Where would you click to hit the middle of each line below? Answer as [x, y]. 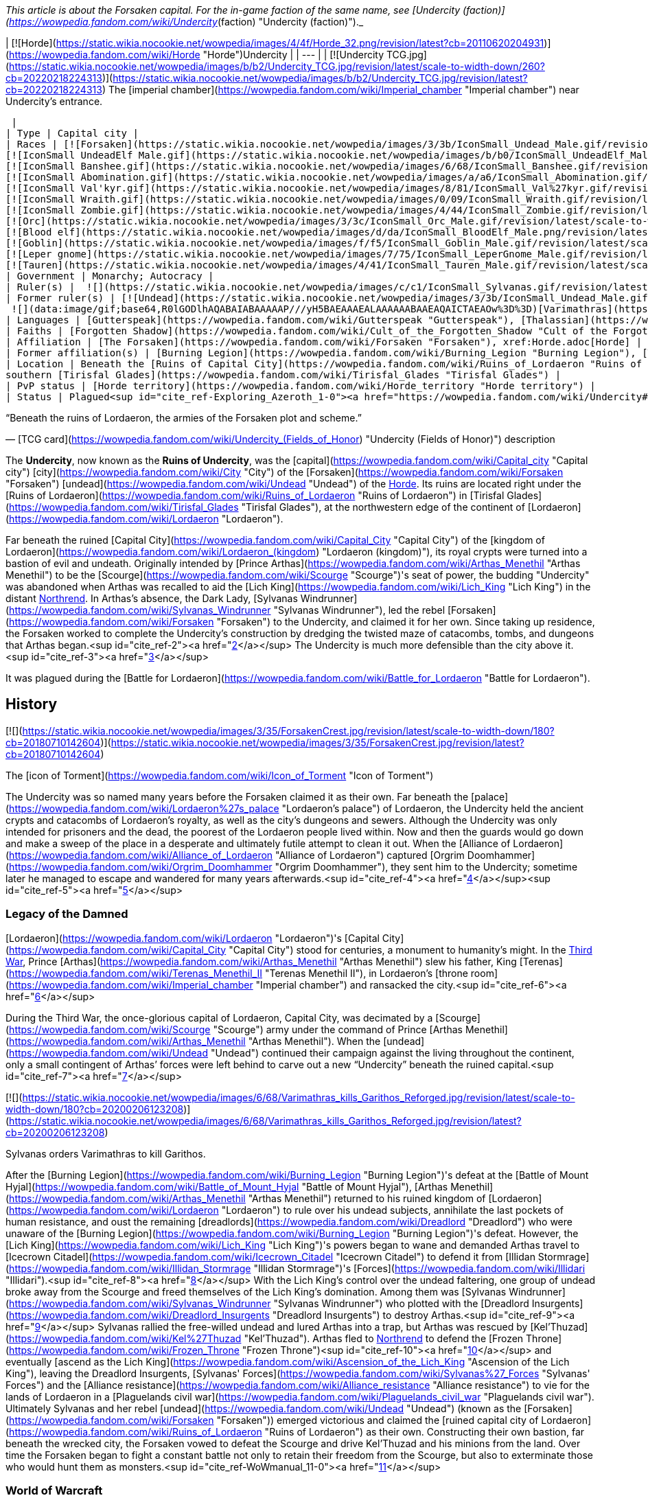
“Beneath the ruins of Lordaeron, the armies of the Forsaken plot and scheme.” [184, 418]
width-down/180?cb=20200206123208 [95, 1109]
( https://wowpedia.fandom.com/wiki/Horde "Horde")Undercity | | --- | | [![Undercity [195, 55]
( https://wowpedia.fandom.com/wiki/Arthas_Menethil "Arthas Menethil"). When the [193, 1041]
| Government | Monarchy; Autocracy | [110, 276]
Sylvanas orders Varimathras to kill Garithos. [106, 1153]
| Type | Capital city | [72, 133]
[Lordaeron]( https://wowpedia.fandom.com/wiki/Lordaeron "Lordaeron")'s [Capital [193, 938]
